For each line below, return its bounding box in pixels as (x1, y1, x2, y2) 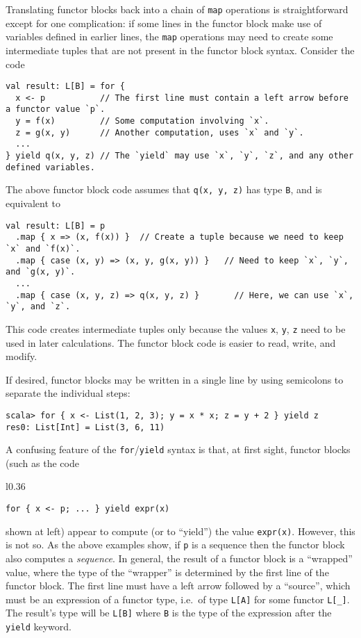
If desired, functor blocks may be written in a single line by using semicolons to (6, 372, 344, 386)
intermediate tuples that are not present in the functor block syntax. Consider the (6, 42, 355, 57)
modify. (6, 349, 37, 363)
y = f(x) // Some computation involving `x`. (15, 116, 269, 126)
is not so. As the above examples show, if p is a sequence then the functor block (6, 537, 345, 552)
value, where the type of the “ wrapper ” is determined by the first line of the (6, 564, 329, 579)
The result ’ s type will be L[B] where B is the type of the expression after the (6, 605, 332, 620)
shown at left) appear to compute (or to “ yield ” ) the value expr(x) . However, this (6, 523, 355, 538)
